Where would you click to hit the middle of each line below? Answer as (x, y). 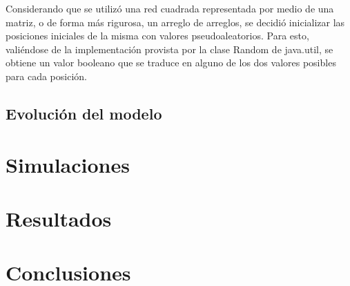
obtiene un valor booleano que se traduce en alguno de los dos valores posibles (171, 63)
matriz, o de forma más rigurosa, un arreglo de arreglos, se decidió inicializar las (175, 22)
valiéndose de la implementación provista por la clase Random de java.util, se (169, 49)
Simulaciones (68, 164)
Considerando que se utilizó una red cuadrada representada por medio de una (170, 8)
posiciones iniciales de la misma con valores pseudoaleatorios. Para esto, (157, 36)
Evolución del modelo (84, 113)
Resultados (59, 218)
